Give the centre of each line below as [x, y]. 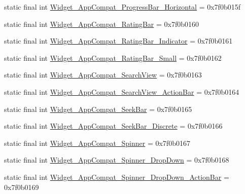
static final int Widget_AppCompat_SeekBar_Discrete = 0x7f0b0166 [113, 126]
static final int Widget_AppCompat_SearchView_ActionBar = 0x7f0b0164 [122, 91]
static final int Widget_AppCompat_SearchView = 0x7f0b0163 [103, 75]
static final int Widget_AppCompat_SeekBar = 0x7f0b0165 [98, 109]
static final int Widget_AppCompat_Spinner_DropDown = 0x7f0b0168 [117, 160]
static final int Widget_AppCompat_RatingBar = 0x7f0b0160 [102, 24]
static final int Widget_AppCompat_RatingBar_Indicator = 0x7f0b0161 [118, 41]
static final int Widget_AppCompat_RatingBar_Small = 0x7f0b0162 [113, 57]
